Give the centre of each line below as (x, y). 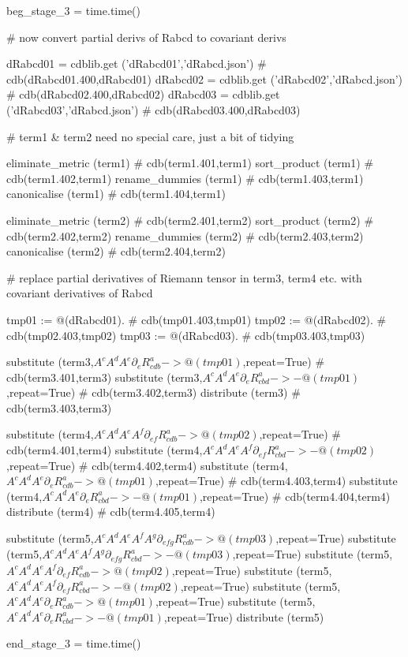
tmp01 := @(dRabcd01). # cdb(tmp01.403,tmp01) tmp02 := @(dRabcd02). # (197, 319)
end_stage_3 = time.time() (74, 643)
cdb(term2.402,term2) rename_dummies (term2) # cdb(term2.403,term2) (185, 235)
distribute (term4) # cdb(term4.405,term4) (111, 511)
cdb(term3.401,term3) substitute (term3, (105, 377)
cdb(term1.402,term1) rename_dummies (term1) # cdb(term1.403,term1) (185, 178)
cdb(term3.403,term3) (59, 407)
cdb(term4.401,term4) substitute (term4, (105, 450)
